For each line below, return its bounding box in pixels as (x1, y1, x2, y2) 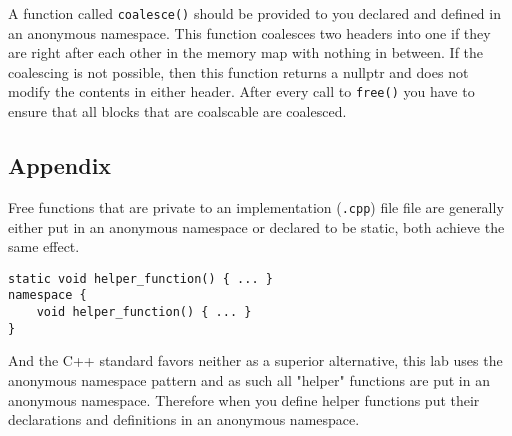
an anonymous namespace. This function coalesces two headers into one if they (8, 22, 491, 43)
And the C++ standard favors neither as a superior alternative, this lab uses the (8, 350, 503, 371)
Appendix (8, 150, 112, 181)
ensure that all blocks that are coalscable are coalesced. (8, 101, 347, 122)
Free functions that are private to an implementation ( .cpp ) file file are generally (8, 196, 504, 217)
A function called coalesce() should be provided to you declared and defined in (8, 3, 501, 23)
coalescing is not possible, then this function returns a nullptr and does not (8, 61, 469, 82)
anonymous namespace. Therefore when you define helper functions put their (8, 389, 480, 410)
